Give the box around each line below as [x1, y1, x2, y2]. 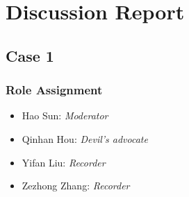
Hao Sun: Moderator [22, 108, 108, 123]
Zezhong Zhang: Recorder [22, 178, 130, 193]
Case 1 [6, 44, 54, 66]
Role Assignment [6, 81, 103, 98]
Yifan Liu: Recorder [22, 155, 106, 169]
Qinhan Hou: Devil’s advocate [22, 131, 148, 146]
